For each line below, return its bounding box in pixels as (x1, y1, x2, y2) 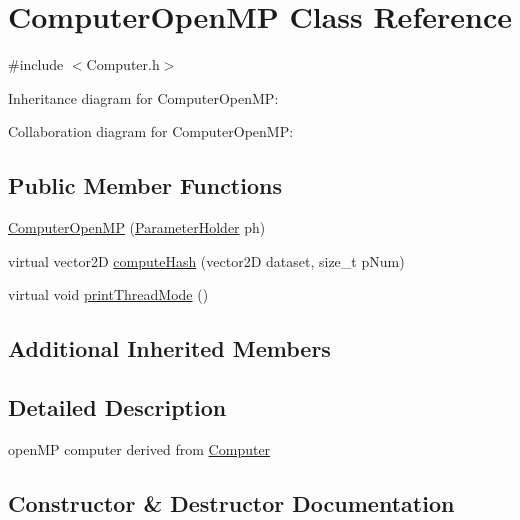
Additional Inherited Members (8, 333, 331, 364)
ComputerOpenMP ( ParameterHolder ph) (8, 217, 266, 238)
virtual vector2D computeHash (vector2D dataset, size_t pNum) (8, 250, 405, 271)
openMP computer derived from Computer (8, 438, 271, 459)
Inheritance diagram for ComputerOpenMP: (8, 87, 279, 108)
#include (8, 54, 64, 75)
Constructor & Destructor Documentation (8, 487, 455, 518)
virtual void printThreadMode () (8, 284, 209, 305)
